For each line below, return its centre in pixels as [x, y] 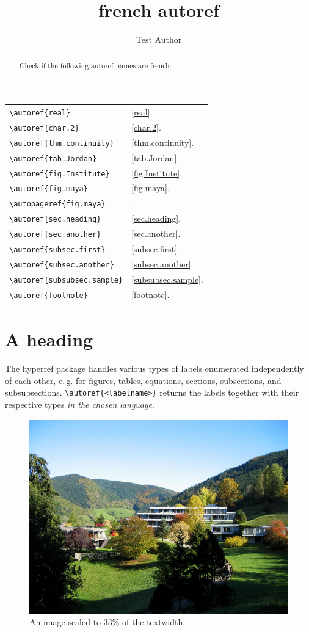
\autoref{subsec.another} [62, 265]
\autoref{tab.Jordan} [53, 158]
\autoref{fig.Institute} [60, 174]
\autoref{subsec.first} [57, 250]
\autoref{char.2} [44, 128]
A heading [49, 339]
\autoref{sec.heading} [55, 220]
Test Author [159, 39]
